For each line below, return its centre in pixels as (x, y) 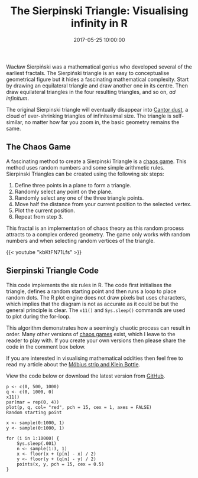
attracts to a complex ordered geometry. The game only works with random (98, 234)
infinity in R (99, 23)
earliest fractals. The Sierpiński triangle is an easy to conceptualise (88, 73)
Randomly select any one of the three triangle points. (79, 198)
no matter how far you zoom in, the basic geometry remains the (102, 122)
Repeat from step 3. (39, 216)
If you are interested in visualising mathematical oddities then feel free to (95, 358)
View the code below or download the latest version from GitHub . (86, 376)
